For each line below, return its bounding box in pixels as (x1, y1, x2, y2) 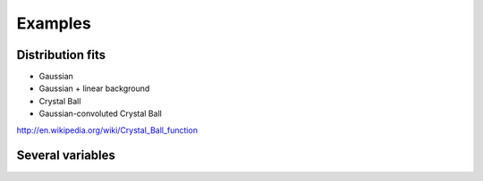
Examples (16, 13, 91, 33)
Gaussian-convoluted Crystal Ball (38, 108, 163, 119)
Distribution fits (16, 47, 106, 62)
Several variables (16, 148, 116, 163)
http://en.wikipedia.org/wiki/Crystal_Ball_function (16, 125, 199, 136)
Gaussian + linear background (38, 83, 150, 94)
